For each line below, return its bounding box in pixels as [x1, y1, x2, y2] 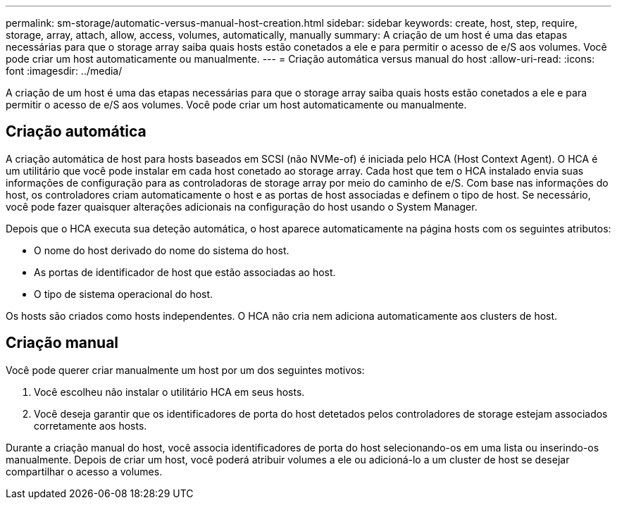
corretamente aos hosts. [34, 419, 147, 432]
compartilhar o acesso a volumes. [6, 465, 163, 478]
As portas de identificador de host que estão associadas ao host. [34, 266, 336, 278]
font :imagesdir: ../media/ [6, 65, 123, 77]
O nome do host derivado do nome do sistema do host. [34, 244, 289, 256]
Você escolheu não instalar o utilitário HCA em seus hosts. [34, 385, 305, 398]
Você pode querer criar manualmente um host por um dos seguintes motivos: [6, 363, 365, 376]
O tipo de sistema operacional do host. [34, 287, 213, 300]
